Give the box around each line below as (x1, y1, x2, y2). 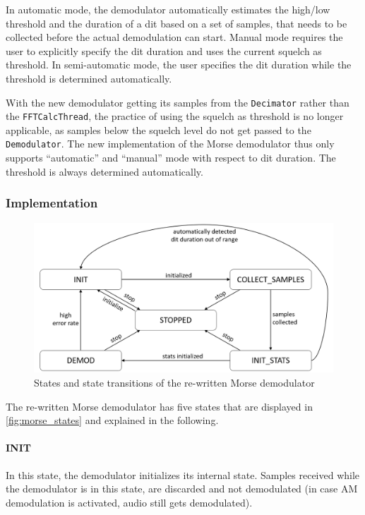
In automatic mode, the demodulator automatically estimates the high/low (6, 2, 330, 16)
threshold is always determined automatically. (6, 164, 203, 178)
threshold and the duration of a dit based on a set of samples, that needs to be (6, 16, 347, 30)
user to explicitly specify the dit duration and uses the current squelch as (6, 43, 322, 58)
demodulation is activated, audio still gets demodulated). (6, 495, 253, 509)
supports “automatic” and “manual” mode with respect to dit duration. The (6, 150, 336, 165)
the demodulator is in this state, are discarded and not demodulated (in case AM (6, 481, 358, 496)
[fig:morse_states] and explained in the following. (6, 413, 219, 428)
